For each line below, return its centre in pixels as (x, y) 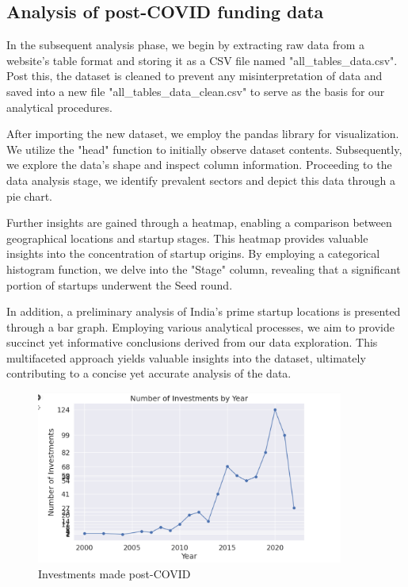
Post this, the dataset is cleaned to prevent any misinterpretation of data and (194, 76)
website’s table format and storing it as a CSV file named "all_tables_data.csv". (202, 60)
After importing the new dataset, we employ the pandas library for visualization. (203, 134)
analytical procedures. (59, 107)
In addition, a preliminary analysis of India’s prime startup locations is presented (204, 311)
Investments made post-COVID (114, 573)
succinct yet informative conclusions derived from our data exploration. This (192, 342)
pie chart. (29, 196)
